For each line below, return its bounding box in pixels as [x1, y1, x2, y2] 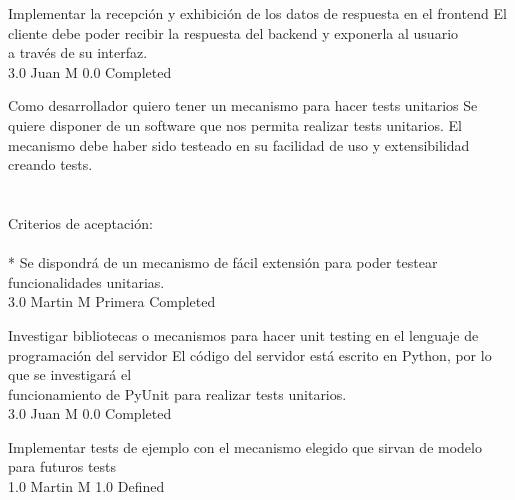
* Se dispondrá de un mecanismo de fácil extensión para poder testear [8, 252, 438, 273]
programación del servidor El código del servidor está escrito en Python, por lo [8, 344, 492, 365]
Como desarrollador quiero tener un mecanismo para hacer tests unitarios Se [8, 95, 478, 116]
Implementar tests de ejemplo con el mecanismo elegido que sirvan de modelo [8, 436, 482, 457]
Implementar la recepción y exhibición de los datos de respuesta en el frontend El [8, 3, 507, 23]
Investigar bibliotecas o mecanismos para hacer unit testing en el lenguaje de [8, 324, 479, 345]
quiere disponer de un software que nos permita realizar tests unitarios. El [8, 114, 462, 135]
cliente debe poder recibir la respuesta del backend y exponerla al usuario [8, 22, 459, 43]
